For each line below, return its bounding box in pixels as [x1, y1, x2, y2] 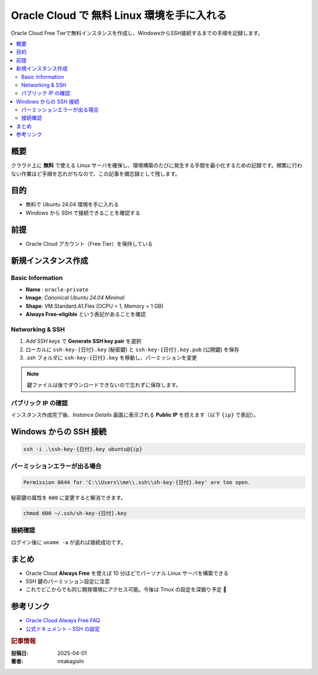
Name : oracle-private [25, 286, 88, 293]
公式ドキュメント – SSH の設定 [25, 625, 100, 632]
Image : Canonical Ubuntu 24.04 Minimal [25, 294, 125, 301]
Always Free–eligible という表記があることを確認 [25, 311, 147, 318]
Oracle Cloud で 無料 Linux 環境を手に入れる [11, 9, 227, 22]
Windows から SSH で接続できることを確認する [25, 209, 141, 216]
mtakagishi [57, 658, 84, 665]
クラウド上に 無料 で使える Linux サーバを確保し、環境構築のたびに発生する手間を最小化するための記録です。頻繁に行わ [11, 162, 303, 169]
